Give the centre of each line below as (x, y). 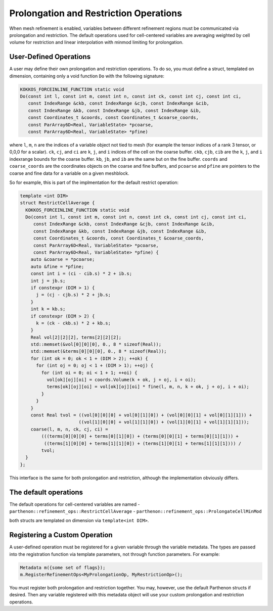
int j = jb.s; (48, 281)
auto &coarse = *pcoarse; (63, 260)
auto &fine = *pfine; (57, 266)
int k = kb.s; (48, 309)
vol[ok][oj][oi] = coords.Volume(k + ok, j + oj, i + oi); (121, 380)
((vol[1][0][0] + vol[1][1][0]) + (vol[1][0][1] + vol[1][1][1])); (164, 422)
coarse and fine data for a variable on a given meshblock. (69, 173)
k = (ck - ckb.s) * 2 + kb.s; (74, 323)
